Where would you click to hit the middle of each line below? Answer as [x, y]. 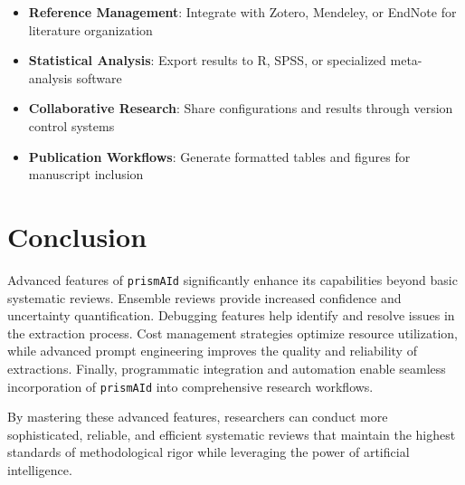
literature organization [90, 29]
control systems [71, 125]
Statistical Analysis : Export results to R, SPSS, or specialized [207, 60]
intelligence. [40, 469]
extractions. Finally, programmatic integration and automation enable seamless [227, 368]
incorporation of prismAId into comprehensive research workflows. [190, 386]
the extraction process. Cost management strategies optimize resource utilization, [232, 333]
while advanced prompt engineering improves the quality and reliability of [212, 351]
